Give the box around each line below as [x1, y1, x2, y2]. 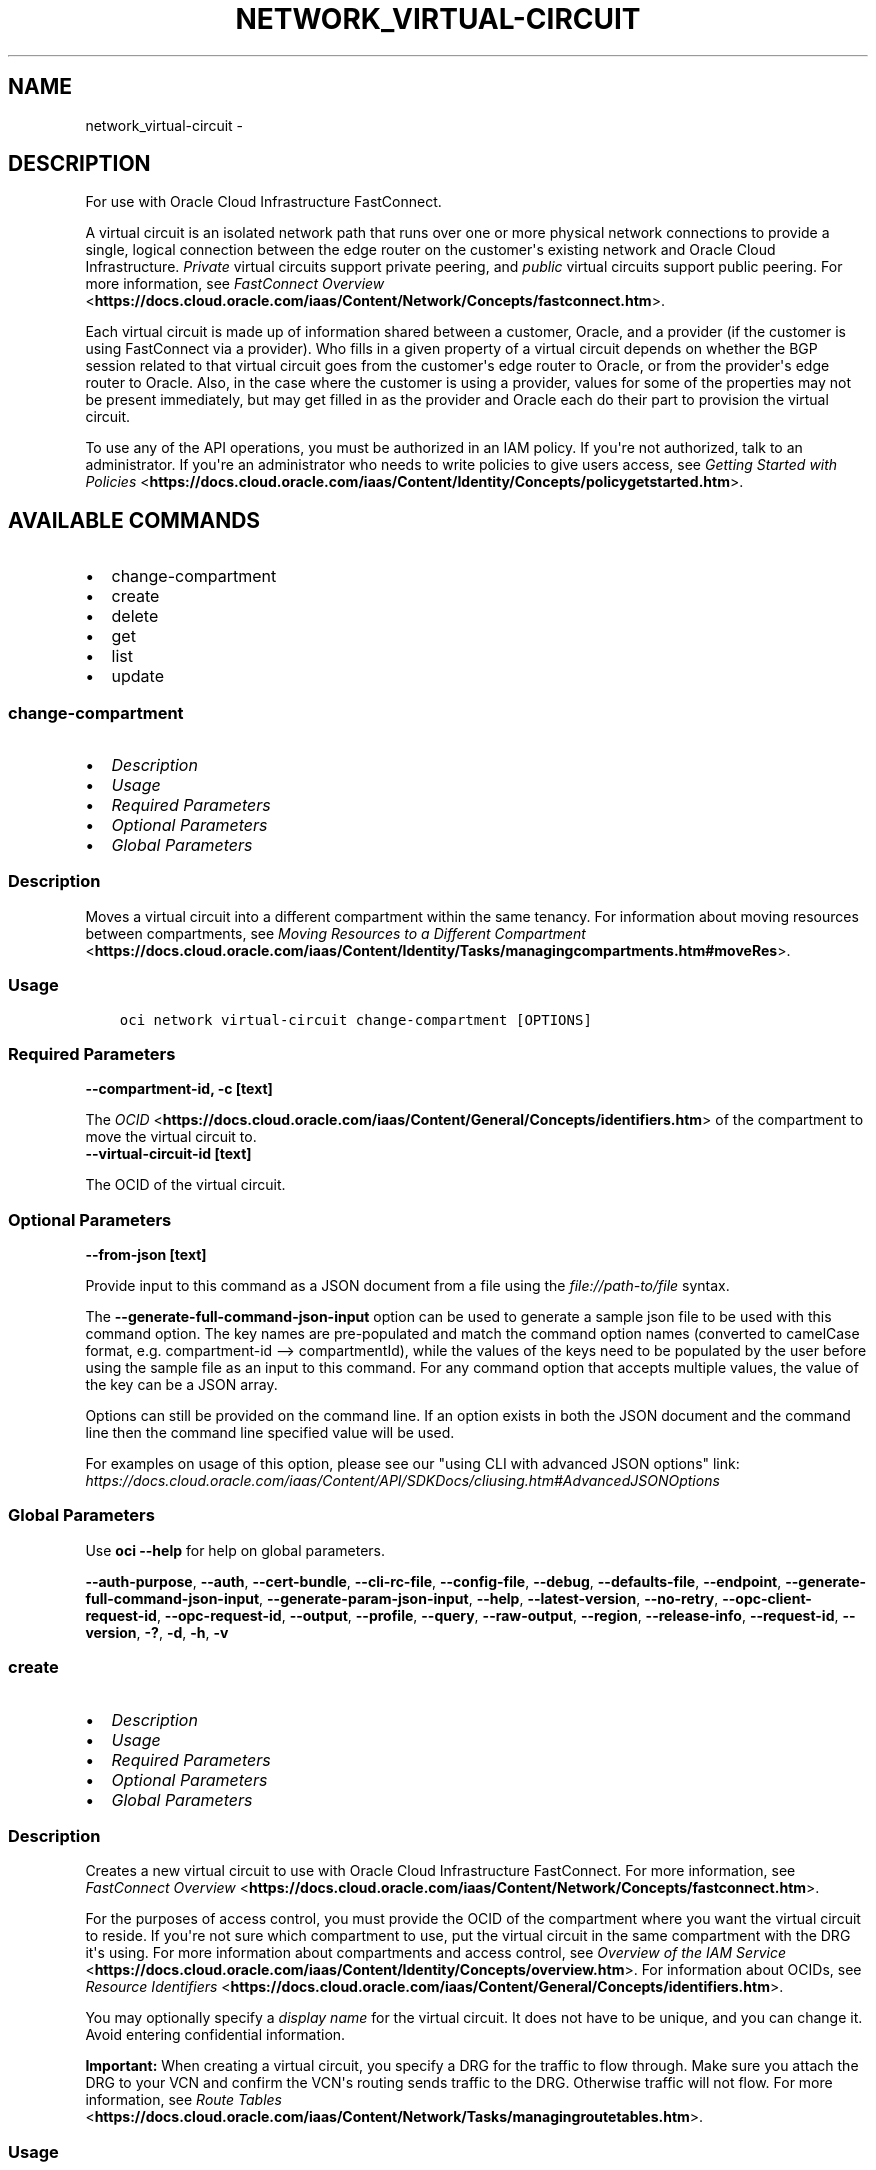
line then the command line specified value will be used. [85, 1424, 455, 1442]
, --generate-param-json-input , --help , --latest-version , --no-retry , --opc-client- [259, 1589, 812, 1607]
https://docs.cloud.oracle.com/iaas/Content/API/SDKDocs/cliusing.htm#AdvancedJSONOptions [85, 1472, 720, 1490]
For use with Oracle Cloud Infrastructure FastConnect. [85, 193, 442, 211]
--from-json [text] [85, 1246, 207, 1264]
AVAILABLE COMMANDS [8, 507, 261, 533]
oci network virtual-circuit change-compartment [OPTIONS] [119, 1011, 592, 1028]
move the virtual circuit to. [85, 1128, 257, 1146]
